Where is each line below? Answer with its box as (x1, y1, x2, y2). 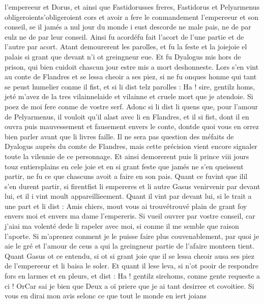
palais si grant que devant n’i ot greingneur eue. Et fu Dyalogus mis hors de (5, 51, 241, 62)
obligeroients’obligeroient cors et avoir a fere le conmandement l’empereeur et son (5, 11, 259, 22)
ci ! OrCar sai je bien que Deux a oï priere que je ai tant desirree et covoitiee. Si (5, 280, 254, 291)
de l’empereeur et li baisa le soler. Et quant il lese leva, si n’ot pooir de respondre (5, 260, 258, 271)
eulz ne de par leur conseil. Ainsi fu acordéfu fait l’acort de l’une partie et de (5, 31, 244, 42)
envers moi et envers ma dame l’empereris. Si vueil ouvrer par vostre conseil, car (5, 210, 255, 221)
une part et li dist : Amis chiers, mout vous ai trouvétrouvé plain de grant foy (5, 200, 247, 211)
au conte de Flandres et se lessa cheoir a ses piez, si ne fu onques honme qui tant (5, 71, 257, 82)
